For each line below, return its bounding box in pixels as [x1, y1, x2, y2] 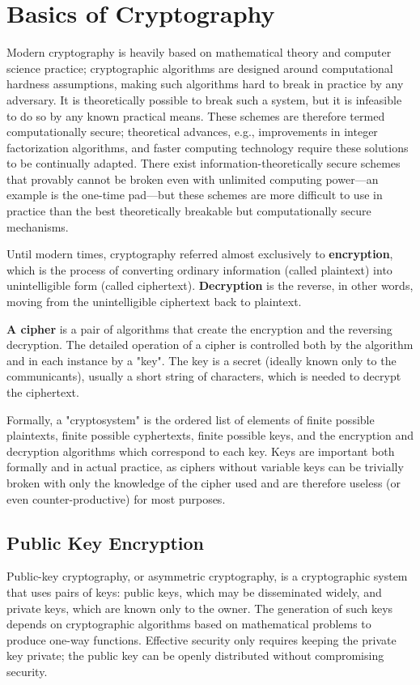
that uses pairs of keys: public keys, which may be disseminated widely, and [6, 583, 382, 600]
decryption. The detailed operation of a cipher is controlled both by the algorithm [6, 336, 414, 353]
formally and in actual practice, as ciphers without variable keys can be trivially [6, 458, 404, 475]
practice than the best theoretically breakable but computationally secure [6, 202, 371, 219]
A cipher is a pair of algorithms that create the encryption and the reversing [6, 320, 392, 337]
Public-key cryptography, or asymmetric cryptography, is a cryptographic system [6, 568, 408, 585]
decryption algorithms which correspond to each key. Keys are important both [6, 442, 395, 459]
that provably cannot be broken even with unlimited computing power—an [6, 170, 379, 187]
